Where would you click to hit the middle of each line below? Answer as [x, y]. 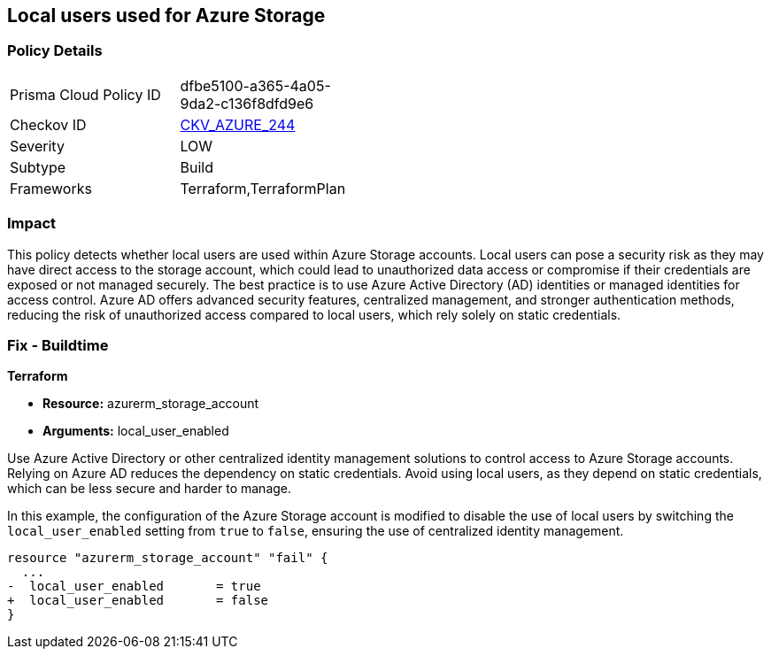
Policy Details [55, 51]
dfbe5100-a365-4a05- [255, 85]
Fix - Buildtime [58, 345]
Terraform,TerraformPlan [263, 188]
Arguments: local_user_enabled [136, 431]
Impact [32, 224]
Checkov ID [48, 124]
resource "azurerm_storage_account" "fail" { [168, 558]
